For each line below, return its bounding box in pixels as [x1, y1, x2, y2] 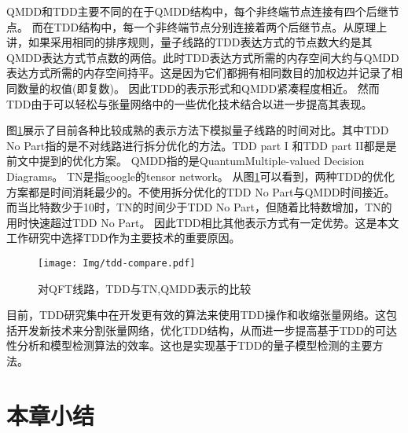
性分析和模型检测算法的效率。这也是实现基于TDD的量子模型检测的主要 [6, 337, 373, 354]
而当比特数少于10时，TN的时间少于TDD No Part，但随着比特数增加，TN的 [6, 199, 392, 215]
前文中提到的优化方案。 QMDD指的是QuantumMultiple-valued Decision [6, 152, 365, 169]
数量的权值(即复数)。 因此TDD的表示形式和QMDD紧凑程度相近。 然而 [17, 79, 380, 96]
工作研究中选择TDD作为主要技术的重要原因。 [6, 229, 241, 246]
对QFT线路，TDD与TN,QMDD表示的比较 [38, 280, 252, 296]
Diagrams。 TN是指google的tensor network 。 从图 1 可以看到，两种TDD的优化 [6, 167, 395, 184]
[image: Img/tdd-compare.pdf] [38, 257, 196, 269]
